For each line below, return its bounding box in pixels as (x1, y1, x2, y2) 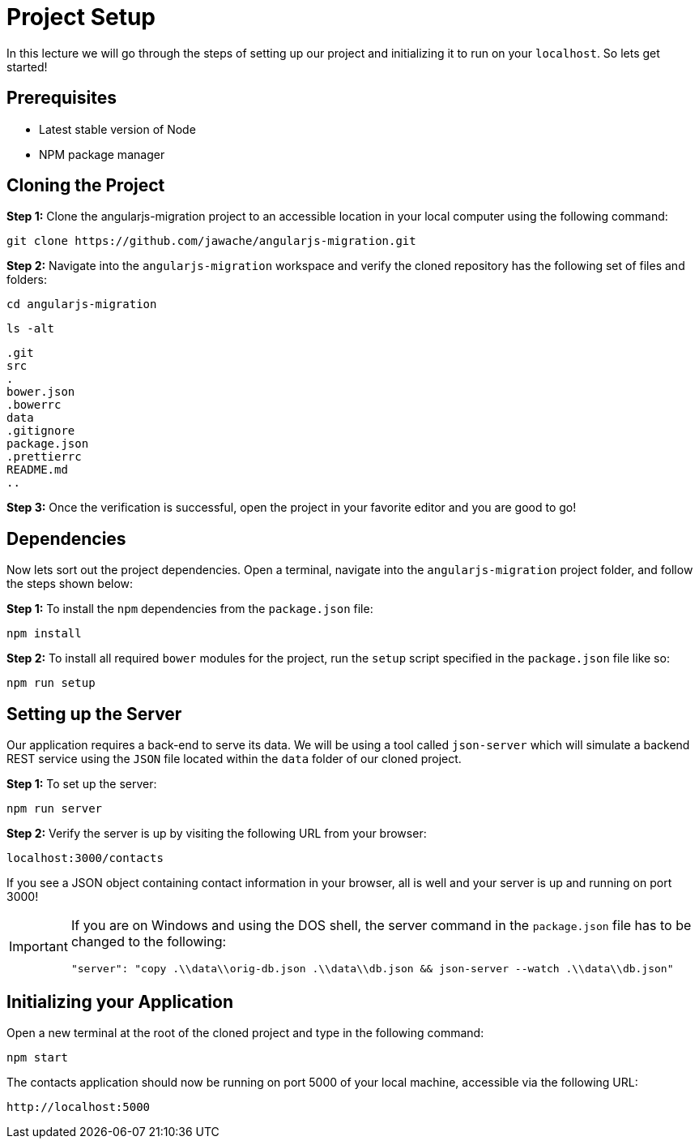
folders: (6, 272, 47, 287)
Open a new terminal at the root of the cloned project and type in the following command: (6, 1025, 484, 1040)
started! (6, 59, 48, 74)
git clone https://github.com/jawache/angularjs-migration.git (6, 234, 416, 248)
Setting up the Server (6, 703, 182, 724)
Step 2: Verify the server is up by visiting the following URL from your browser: (6, 826, 427, 841)
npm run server (6, 802, 103, 816)
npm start (6, 1050, 68, 1064)
